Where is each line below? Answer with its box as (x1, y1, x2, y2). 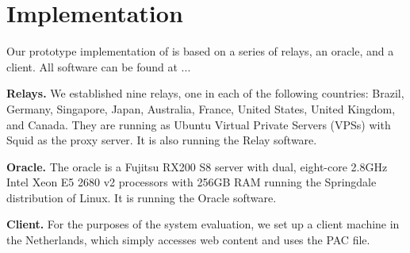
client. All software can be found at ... (6, 58, 191, 75)
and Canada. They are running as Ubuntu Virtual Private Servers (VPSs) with (6, 116, 391, 132)
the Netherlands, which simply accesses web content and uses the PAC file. (6, 232, 370, 248)
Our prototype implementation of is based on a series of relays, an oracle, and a (6, 43, 394, 59)
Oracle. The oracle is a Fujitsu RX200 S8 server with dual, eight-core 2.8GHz (6, 158, 388, 174)
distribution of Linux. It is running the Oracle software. (6, 189, 277, 205)
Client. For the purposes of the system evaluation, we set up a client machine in (6, 216, 400, 232)
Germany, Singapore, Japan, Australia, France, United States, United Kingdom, (6, 100, 396, 117)
